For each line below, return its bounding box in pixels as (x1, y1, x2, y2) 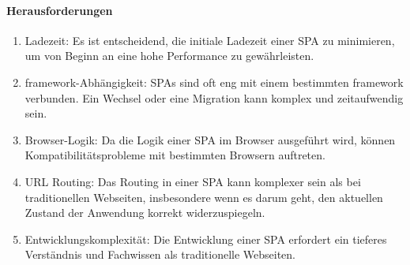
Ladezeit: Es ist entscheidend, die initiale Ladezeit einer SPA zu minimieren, (24, 32, 395, 48)
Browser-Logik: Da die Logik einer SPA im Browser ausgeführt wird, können (24, 131, 396, 147)
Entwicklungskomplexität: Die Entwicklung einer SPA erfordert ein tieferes (24, 230, 387, 247)
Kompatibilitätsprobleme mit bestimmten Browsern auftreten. (24, 147, 325, 163)
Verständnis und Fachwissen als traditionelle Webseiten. (24, 246, 295, 263)
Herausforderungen (6, 2, 113, 18)
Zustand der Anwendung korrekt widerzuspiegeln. (24, 204, 265, 221)
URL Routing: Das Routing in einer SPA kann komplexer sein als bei (24, 173, 361, 189)
